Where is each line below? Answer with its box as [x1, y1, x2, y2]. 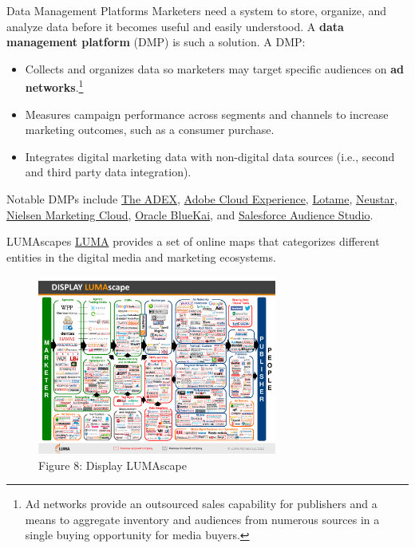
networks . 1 [25, 77, 84, 96]
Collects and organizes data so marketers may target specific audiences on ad [25, 60, 405, 77]
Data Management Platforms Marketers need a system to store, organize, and [6, 2, 387, 18]
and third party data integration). [25, 164, 192, 180]
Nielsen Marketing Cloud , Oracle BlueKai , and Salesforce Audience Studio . [6, 206, 373, 223]
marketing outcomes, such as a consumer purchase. [25, 121, 275, 138]
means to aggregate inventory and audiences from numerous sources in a [25, 511, 380, 527]
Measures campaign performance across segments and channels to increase [25, 105, 389, 122]
